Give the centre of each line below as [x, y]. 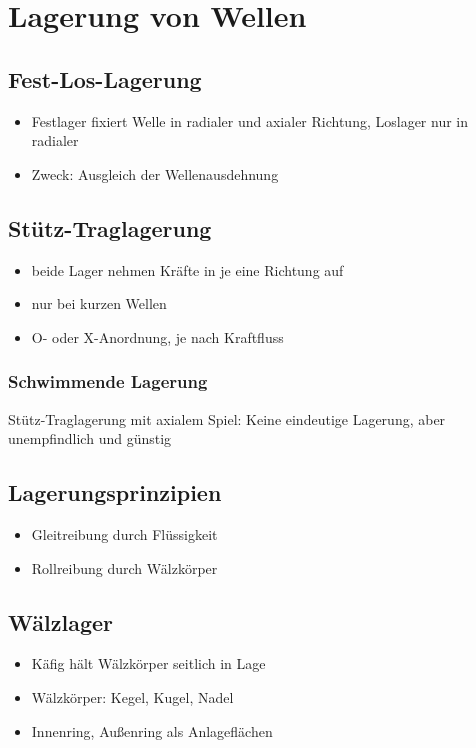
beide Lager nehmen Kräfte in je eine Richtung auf [187, 269]
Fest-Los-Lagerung [105, 78]
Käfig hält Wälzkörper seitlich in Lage [148, 663]
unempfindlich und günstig [90, 438]
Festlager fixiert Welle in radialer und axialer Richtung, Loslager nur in [250, 120]
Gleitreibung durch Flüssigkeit [124, 533]
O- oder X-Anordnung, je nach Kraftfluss [157, 336]
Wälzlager [60, 621]
